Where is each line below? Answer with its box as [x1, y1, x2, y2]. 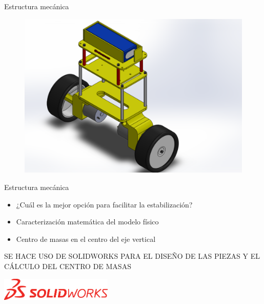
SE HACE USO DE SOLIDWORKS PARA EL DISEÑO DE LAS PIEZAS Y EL [4, 251, 260, 261]
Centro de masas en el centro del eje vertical [16, 233, 156, 244]
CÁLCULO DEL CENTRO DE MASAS [4, 260, 131, 271]
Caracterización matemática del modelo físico [16, 216, 159, 227]
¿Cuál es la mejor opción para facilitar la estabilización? [16, 199, 193, 210]
